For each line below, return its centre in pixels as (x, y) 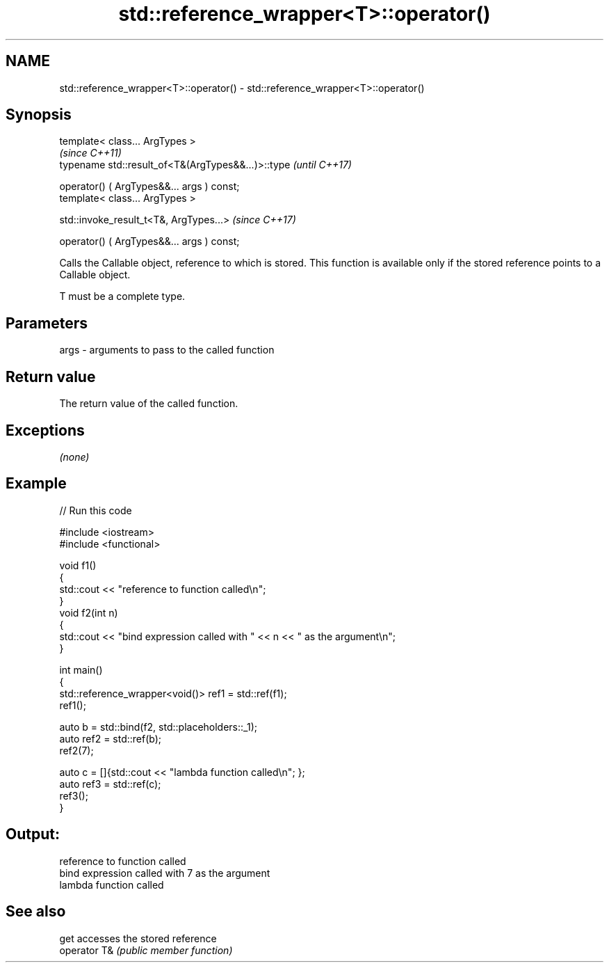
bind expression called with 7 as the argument (165, 873)
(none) (74, 457)
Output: (33, 834)
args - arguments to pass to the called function (167, 350)
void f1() (78, 565)
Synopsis (39, 115)
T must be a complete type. (122, 296)
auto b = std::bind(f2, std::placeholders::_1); (158, 727)
